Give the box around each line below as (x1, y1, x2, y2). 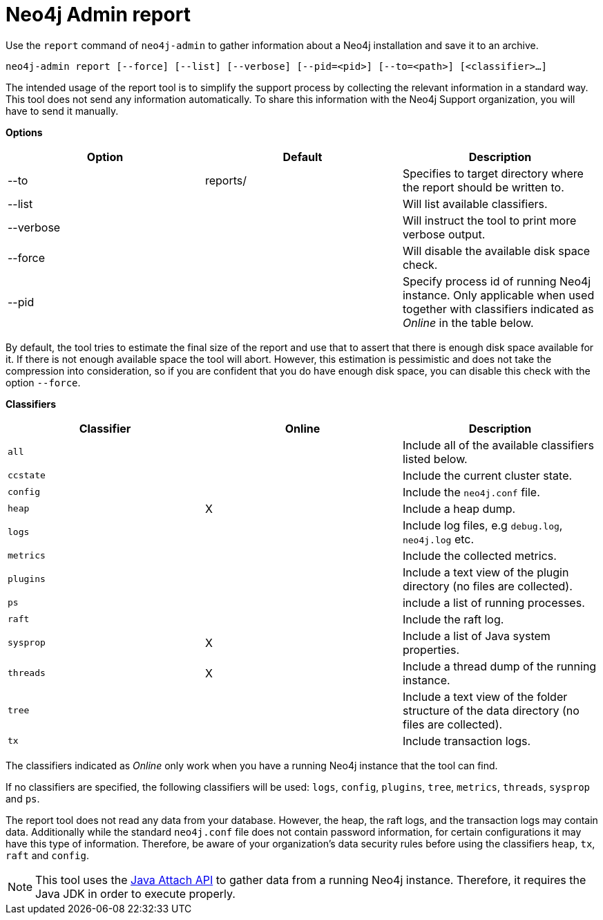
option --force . (6, 376, 81, 388)
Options (6, 126, 43, 138)
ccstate (8, 470, 46, 481)
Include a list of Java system (402, 628, 551, 643)
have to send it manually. (6, 104, 119, 117)
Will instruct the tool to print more (402, 213, 577, 227)
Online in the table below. (402, 315, 534, 330)
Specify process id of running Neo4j (402, 274, 591, 288)
